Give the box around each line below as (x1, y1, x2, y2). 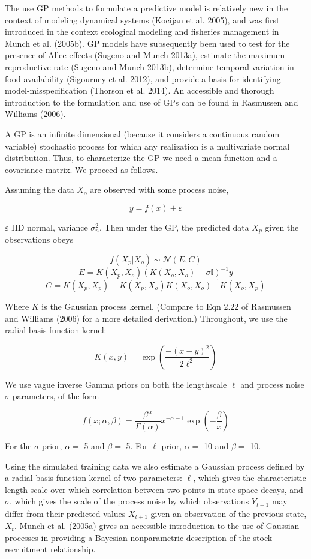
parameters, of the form (12, 390, 99, 402)
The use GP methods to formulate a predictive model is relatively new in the (5, 2, 288, 14)
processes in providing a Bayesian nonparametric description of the (5, 531, 250, 543)
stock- (253, 531, 275, 543)
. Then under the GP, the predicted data (99, 220, 249, 233)
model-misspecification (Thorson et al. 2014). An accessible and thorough (5, 84, 274, 97)
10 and (204, 439, 229, 452)
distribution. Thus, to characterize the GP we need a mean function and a (5, 151, 277, 164)
